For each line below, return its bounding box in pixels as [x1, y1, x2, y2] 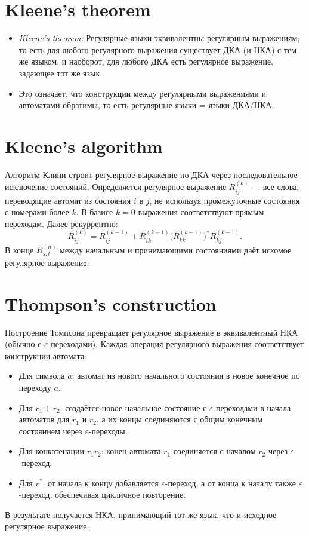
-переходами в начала [213, 401, 291, 414]
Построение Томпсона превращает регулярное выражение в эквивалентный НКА [5, 326, 298, 338]
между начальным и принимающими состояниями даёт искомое [60, 243, 292, 256]
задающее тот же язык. [18, 66, 103, 79]
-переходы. [88, 424, 128, 437]
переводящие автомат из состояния [5, 194, 131, 206]
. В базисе [76, 206, 113, 218]
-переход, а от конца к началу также [165, 476, 296, 489]
